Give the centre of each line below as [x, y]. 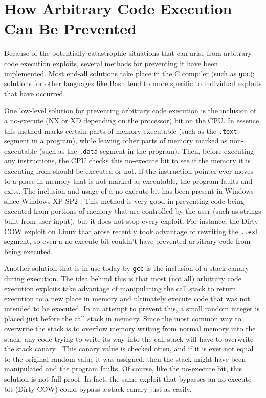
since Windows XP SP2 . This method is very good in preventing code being [124, 201]
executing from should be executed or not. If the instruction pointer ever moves [129, 171]
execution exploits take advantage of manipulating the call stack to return [120, 288]
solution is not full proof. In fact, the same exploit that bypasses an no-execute [128, 379]
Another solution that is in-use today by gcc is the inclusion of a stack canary [127, 268]
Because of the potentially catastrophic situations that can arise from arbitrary [128, 53]
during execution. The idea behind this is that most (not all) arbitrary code [123, 278]
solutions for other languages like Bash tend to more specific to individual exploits [133, 83]
